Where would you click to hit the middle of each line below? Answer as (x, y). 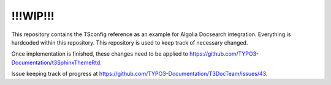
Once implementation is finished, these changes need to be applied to (100, 54)
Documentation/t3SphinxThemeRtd (56, 62)
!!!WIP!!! (33, 16)
